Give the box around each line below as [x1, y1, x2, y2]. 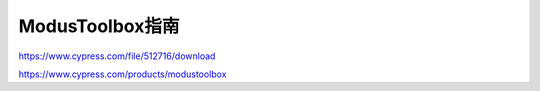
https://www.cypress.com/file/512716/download [18, 50, 216, 62]
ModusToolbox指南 [18, 15, 180, 37]
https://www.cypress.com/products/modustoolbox [18, 68, 227, 80]
